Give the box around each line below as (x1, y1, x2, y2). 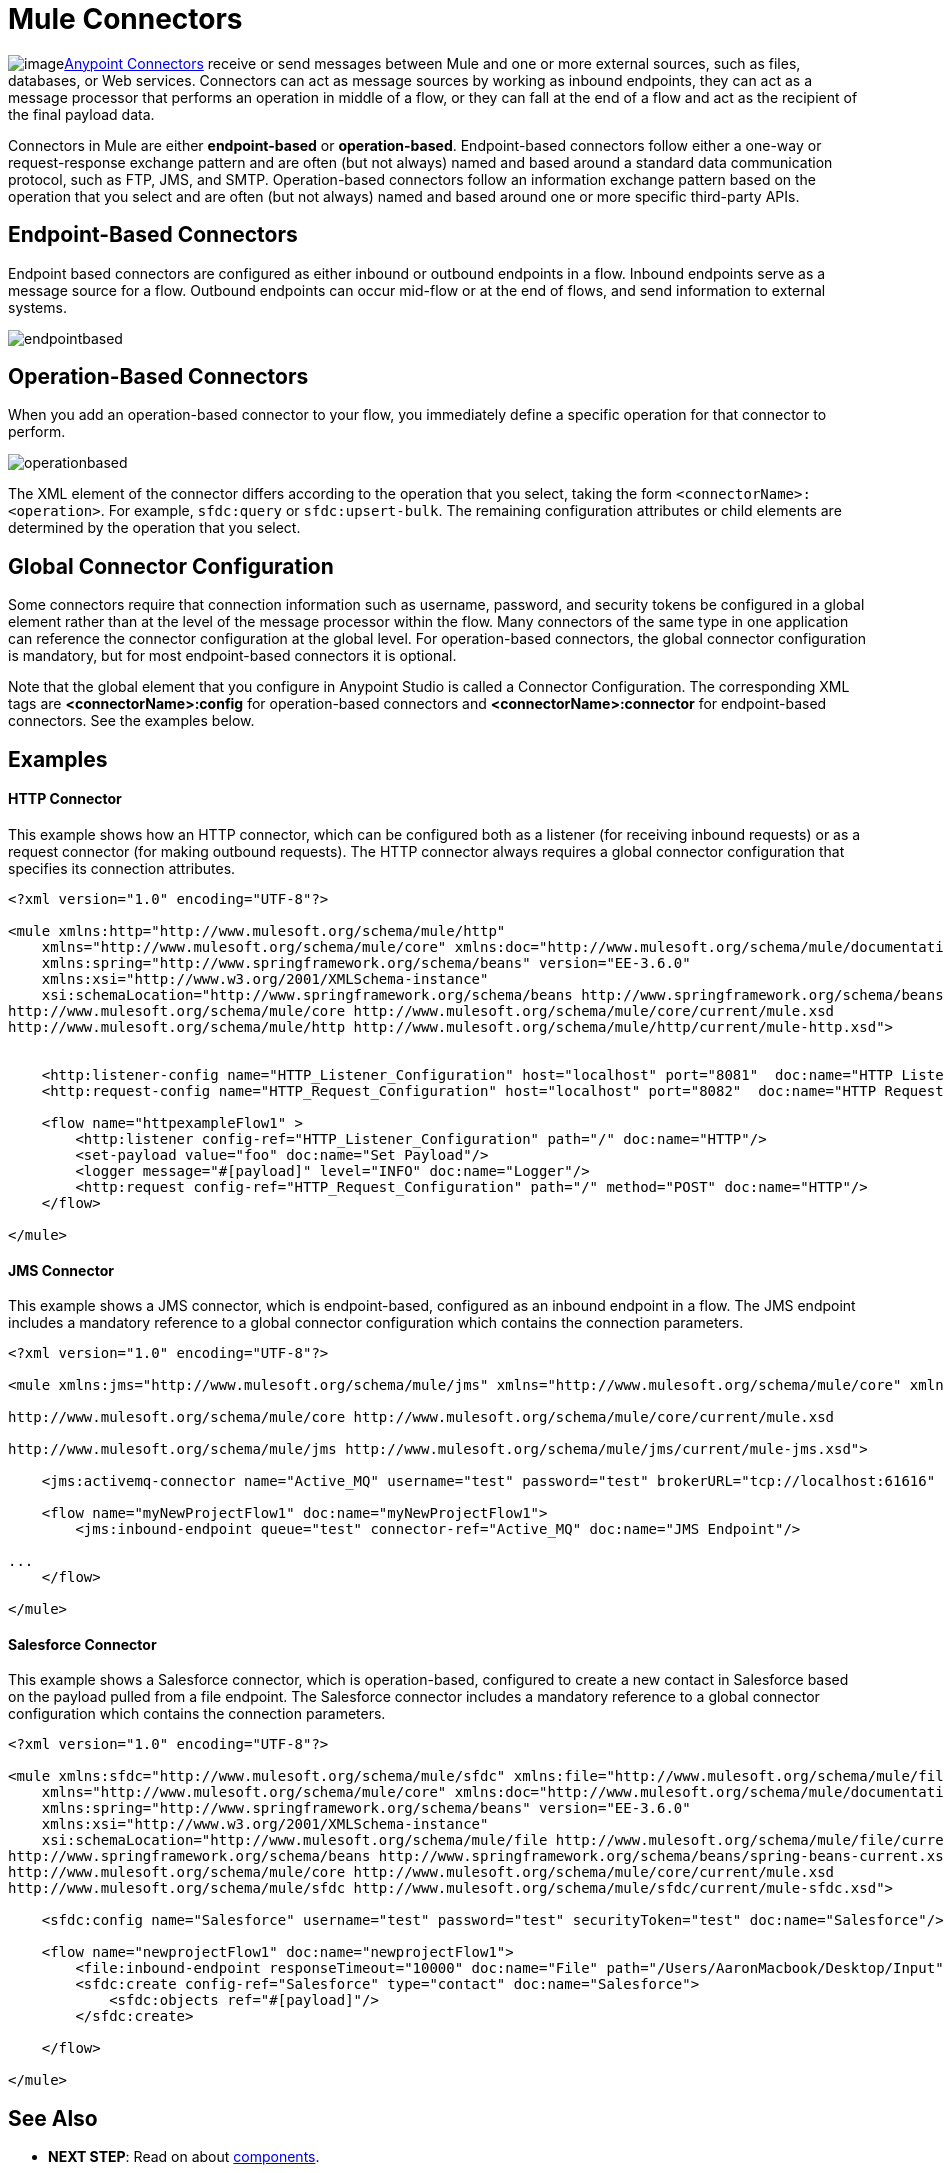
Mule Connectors (8, 2, 243, 36)
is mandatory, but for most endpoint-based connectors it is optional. (8, 647, 457, 665)
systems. (8, 298, 67, 316)
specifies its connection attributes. (8, 859, 236, 877)
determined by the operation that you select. (8, 519, 301, 537)
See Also (8, 2105, 98, 2131)
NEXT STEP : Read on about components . (48, 2148, 320, 2166)
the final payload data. (8, 105, 155, 123)
